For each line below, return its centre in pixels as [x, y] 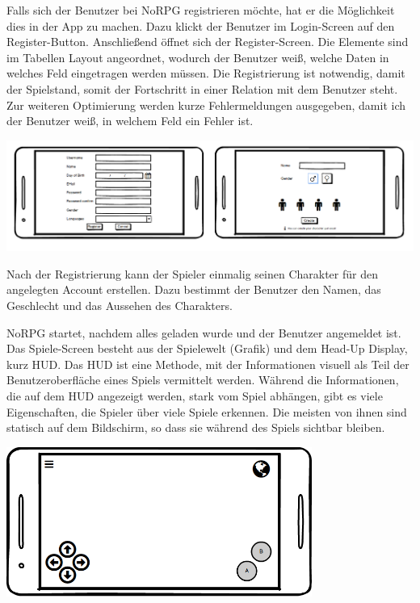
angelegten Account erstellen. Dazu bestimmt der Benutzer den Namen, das [194, 289]
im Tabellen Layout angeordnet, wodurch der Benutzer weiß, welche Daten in [198, 57]
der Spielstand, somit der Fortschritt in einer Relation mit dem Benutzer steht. [202, 88]
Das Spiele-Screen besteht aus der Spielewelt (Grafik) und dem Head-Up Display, [207, 348]
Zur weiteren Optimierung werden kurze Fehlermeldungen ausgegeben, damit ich [206, 105]
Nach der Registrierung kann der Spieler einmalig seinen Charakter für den [192, 273]
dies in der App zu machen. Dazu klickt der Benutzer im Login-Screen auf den [201, 25]
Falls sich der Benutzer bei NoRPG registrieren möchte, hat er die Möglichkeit [201, 10]
